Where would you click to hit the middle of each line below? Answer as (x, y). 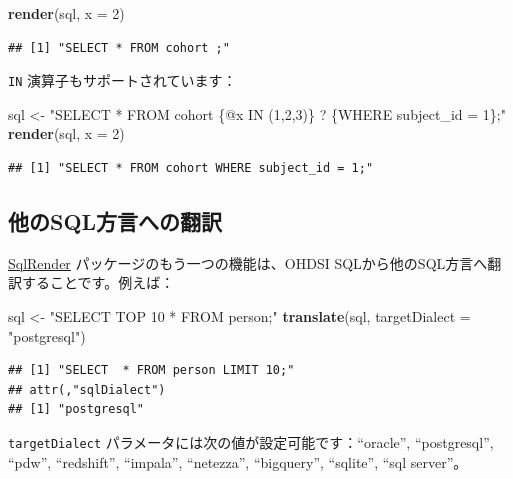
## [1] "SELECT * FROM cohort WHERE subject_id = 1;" (191, 168)
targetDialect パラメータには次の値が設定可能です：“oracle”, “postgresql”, (251, 441)
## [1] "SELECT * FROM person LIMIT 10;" (151, 370)
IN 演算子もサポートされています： (122, 80)
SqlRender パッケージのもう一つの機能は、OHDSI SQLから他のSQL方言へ (248, 262)
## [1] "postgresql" (76, 409)
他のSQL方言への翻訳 (115, 221)
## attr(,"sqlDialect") (87, 389)
